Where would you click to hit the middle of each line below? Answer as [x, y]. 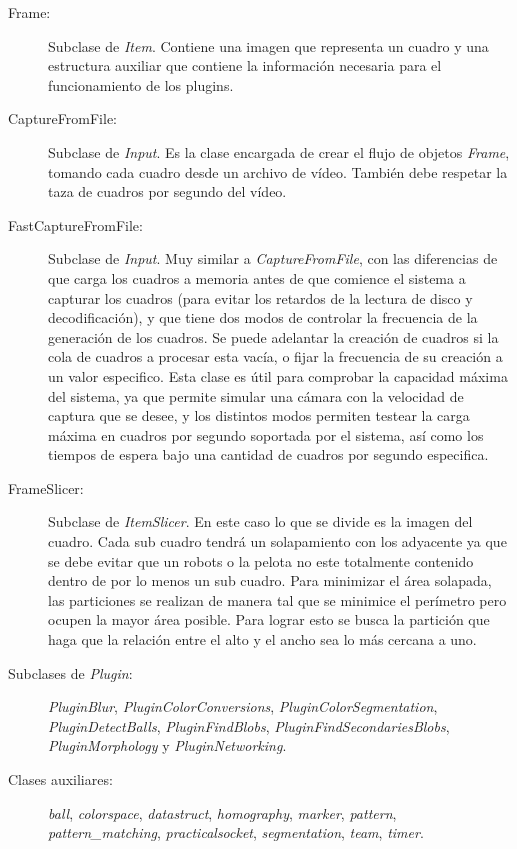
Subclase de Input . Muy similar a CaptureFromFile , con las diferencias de [273, 258]
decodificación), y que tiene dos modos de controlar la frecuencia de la [263, 317]
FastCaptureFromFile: [75, 224]
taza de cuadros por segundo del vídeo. [167, 191]
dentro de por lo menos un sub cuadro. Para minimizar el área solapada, [270, 580]
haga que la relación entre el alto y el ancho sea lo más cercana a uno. [262, 639]
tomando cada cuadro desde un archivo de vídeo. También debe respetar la [278, 171]
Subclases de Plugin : [70, 672]
